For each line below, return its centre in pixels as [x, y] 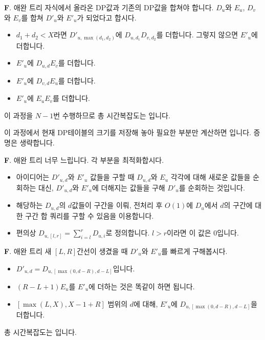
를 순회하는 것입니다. [212, 187]
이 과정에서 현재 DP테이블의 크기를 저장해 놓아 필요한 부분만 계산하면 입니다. [128, 132]
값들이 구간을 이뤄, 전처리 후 [117, 205]
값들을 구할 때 [112, 177]
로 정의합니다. [128, 233]
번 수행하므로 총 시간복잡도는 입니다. [112, 115]
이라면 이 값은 [189, 233]
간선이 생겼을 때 [102, 251]
